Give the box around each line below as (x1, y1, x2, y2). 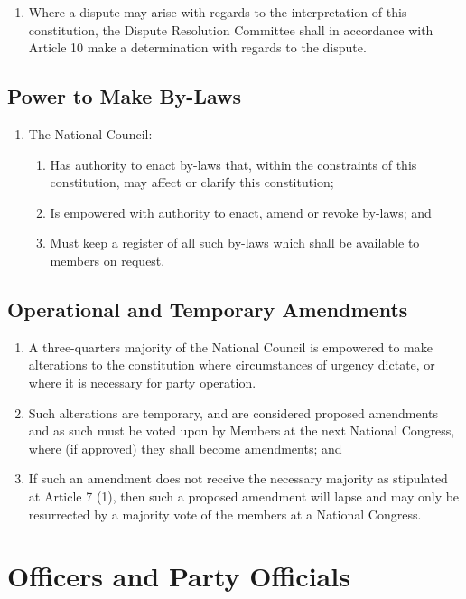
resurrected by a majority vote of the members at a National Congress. (28, 504, 422, 523)
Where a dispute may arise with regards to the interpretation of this (28, 3, 407, 21)
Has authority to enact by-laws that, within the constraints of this (50, 154, 417, 173)
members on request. (50, 250, 165, 269)
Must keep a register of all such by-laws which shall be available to (50, 233, 420, 252)
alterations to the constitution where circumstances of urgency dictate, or (28, 355, 435, 374)
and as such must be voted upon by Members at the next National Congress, (28, 421, 455, 440)
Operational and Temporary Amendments (7, 295, 408, 323)
